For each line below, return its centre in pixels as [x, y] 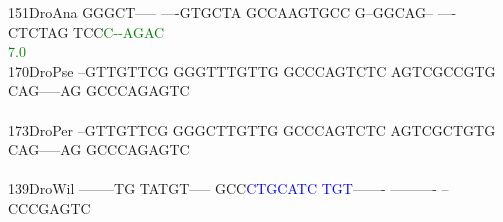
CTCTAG [38, 31]
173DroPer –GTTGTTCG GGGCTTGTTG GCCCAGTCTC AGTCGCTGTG [252, 129]
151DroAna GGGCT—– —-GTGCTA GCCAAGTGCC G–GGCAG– [220, 12]
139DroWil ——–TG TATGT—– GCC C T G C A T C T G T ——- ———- [222, 188]
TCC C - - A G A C [119, 31]
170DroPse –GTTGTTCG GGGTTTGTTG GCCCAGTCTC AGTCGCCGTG [252, 70]
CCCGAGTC [49, 207]
